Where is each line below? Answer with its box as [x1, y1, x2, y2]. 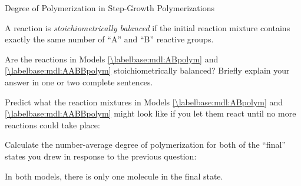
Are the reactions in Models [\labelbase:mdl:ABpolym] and [5, 52, 219, 65]
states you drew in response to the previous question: [5, 150, 197, 162]
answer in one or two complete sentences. [5, 75, 153, 88]
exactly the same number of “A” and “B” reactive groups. [5, 33, 214, 45]
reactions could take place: [5, 118, 100, 131]
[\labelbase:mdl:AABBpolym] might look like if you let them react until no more [5, 107, 296, 119]
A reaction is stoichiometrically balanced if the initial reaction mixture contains [5, 21, 290, 34]
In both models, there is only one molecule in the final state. [5, 170, 223, 182]
